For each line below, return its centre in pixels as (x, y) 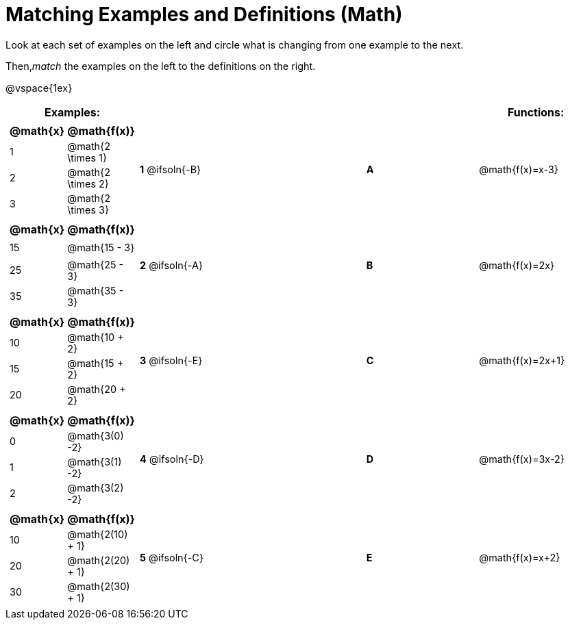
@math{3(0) (96, 435)
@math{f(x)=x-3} (519, 170)
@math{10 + (96, 337)
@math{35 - (96, 290)
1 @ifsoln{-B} (171, 170)
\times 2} (88, 183)
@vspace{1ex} (39, 88)
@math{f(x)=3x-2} (522, 459)
